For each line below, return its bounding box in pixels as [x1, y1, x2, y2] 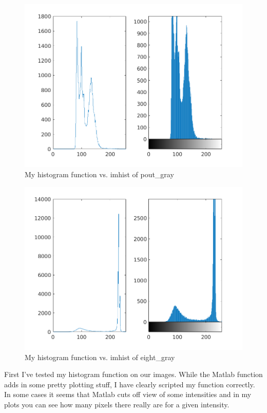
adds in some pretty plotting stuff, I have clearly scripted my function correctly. [4, 379, 255, 389]
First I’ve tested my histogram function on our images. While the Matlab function [4, 369, 263, 380]
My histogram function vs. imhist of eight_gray [25, 351, 175, 362]
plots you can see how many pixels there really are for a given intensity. [4, 399, 230, 409]
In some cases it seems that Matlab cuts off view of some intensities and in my [4, 389, 252, 400]
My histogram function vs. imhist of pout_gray [25, 168, 174, 179]
